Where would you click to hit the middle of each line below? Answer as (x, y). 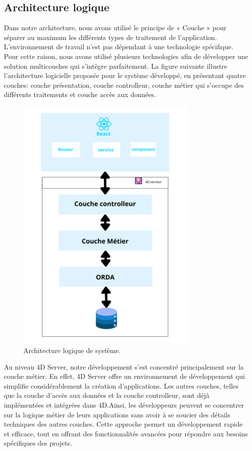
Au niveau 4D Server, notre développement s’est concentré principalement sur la (124, 366)
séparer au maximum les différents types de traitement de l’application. (110, 37)
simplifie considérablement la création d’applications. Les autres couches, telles (121, 385)
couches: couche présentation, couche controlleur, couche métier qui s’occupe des (124, 85)
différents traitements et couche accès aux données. (80, 94)
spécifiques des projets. (38, 443)
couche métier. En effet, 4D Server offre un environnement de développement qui (125, 376)
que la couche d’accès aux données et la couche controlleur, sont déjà (107, 395)
